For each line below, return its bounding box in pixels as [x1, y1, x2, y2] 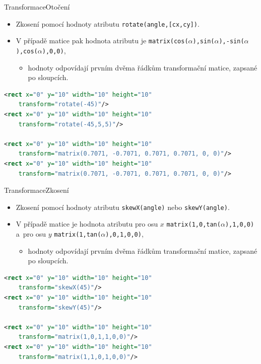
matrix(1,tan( [54, 231, 101, 238]
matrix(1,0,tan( [166, 221, 221, 229]
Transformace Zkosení [4, 185, 69, 195]
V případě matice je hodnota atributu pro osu [16, 219, 158, 229]
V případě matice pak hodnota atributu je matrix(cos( [16, 35, 188, 46]
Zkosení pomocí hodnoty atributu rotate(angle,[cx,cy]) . [16, 18, 200, 29]
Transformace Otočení [4, 2, 70, 12]
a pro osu [16, 229, 46, 239]
